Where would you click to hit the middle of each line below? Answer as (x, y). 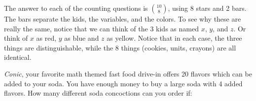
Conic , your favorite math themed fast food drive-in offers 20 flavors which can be (128, 73)
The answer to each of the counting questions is (76, 8)
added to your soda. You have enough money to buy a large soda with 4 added (123, 83)
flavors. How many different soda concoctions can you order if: (98, 93)
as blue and (82, 38)
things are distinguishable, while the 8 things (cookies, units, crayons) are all (120, 47)
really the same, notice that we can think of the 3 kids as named (101, 28)
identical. (18, 57)
